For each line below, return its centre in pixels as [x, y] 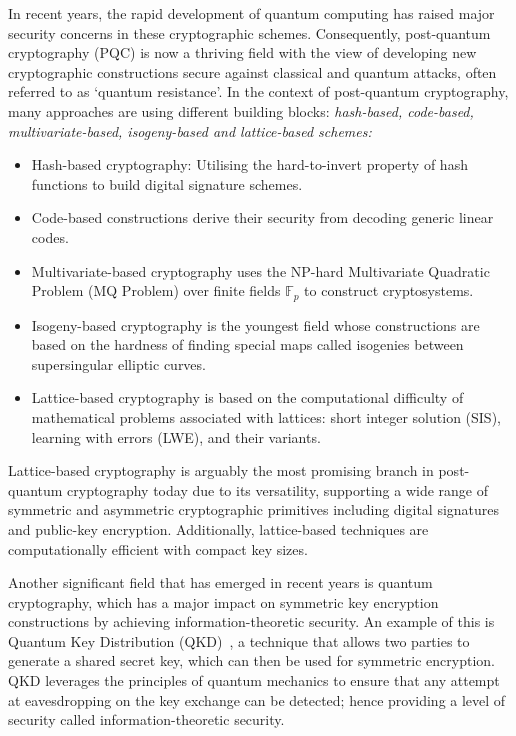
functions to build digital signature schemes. [167, 183]
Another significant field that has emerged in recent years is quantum [220, 582]
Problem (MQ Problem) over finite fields [156, 290]
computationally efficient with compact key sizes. [158, 548]
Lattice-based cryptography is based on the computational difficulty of [247, 397]
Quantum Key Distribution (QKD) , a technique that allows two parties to [239, 640]
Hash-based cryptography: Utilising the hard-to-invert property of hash [249, 164]
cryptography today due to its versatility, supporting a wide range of [277, 489]
